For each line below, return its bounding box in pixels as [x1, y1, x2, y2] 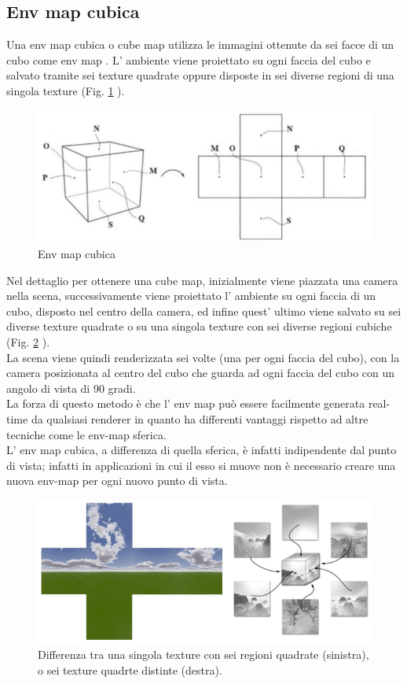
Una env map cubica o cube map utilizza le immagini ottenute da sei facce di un [6, 36, 394, 53]
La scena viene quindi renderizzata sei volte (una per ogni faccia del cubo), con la [6, 349, 400, 365]
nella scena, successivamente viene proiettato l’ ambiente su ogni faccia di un [6, 287, 376, 304]
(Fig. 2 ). [6, 333, 50, 349]
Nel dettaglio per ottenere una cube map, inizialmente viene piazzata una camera [6, 272, 398, 288]
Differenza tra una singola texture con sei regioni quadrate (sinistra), [38, 645, 369, 662]
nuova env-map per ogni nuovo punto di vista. [6, 472, 228, 489]
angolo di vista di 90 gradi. [6, 379, 136, 396]
